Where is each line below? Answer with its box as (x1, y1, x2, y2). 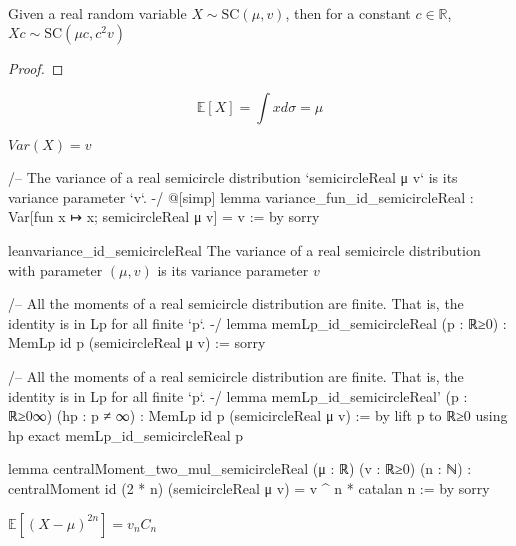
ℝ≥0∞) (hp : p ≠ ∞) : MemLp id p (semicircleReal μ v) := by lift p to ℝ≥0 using (8, 405, 508, 426)
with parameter (8, 259, 103, 280)
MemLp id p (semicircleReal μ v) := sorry (8, 332, 266, 353)
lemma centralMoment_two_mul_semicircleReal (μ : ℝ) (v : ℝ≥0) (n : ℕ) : (8, 458, 472, 479)
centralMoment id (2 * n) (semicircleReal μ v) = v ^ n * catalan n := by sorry (8, 477, 490, 498)
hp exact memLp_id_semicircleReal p (8, 424, 243, 445)
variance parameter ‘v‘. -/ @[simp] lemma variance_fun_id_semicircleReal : (8, 186, 474, 207)
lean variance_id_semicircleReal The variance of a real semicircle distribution (8, 239, 481, 260)
